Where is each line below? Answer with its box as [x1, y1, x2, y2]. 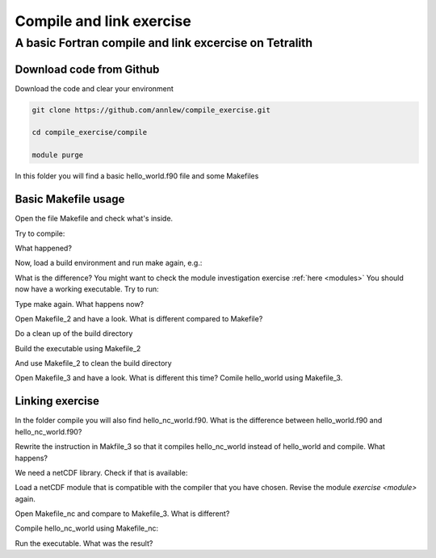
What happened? [15, 243, 73, 253]
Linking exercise [15, 394, 100, 408]
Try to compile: [15, 229, 65, 238]
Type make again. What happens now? [15, 299, 145, 308]
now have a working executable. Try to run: [15, 284, 159, 294]
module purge [31, 150, 84, 160]
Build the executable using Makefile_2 [15, 343, 141, 353]
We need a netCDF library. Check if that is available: [15, 468, 188, 477]
